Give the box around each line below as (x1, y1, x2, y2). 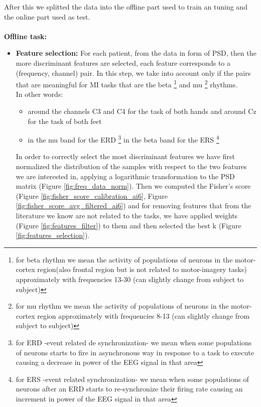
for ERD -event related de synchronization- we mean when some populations (16, 337, 252, 347)
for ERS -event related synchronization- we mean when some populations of (16, 373, 249, 384)
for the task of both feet (28, 115, 102, 126)
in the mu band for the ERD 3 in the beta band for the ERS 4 (28, 133, 219, 145)
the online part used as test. (4, 11, 90, 22)
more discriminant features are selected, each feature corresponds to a (16, 57, 231, 68)
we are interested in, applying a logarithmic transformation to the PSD (16, 171, 235, 181)
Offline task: (4, 31, 47, 41)
